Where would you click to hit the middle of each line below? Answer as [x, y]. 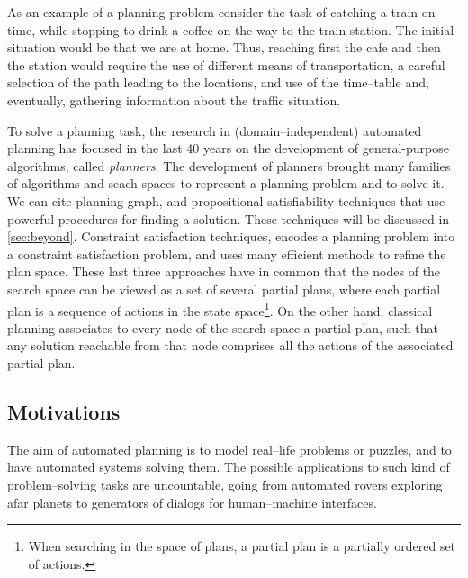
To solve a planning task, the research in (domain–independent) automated [215, 130]
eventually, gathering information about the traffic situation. [174, 99]
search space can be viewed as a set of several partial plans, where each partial [224, 289]
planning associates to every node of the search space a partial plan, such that [223, 327]
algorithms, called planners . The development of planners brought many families [229, 165]
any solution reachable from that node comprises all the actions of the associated [230, 345]
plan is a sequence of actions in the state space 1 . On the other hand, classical [220, 309]
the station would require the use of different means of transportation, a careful [226, 64]
